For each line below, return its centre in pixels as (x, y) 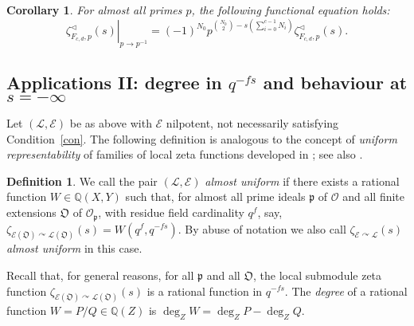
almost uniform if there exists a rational (302, 181)
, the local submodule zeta (318, 275)
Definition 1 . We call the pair (82, 181)
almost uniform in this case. (74, 248)
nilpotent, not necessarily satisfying (252, 123)
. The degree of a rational (346, 291)
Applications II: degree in (114, 82)
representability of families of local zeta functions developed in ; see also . (185, 154)
